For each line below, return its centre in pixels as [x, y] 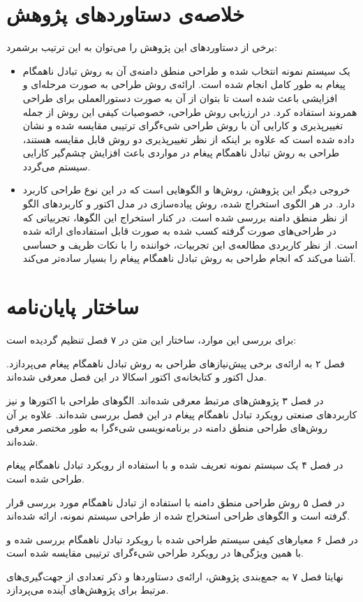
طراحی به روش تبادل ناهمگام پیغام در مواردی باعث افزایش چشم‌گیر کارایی [181, 153]
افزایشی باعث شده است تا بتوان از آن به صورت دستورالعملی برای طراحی [180, 97]
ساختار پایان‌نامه [73, 306]
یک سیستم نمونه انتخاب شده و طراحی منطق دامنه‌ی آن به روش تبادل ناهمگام [186, 70]
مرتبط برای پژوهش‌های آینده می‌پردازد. [88, 590]
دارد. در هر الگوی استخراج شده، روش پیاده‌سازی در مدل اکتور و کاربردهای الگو [189, 204]
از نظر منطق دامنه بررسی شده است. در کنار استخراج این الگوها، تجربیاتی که [185, 217]
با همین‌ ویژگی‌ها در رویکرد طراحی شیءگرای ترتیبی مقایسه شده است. [155, 553]
